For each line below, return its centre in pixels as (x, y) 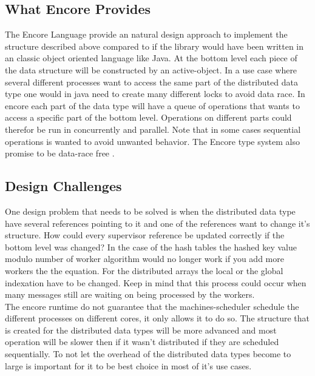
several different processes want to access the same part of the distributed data (151, 82)
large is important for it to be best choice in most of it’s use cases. (128, 365)
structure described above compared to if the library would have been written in (154, 46)
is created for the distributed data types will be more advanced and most (141, 330)
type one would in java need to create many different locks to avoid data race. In (155, 94)
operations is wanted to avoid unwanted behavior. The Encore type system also (153, 141)
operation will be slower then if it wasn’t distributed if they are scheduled (142, 342)
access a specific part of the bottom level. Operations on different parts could (148, 117)
